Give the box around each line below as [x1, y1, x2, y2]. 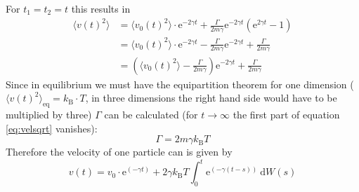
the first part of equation [233, 107, 340, 121]
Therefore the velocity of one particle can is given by [6, 144, 233, 159]
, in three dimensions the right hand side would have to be [85, 90, 337, 105]
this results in [71, 1, 131, 15]
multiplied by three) [6, 107, 92, 121]
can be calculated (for [104, 107, 198, 121]
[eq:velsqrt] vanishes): [6, 121, 98, 135]
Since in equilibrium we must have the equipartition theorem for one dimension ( [6, 76, 354, 91]
